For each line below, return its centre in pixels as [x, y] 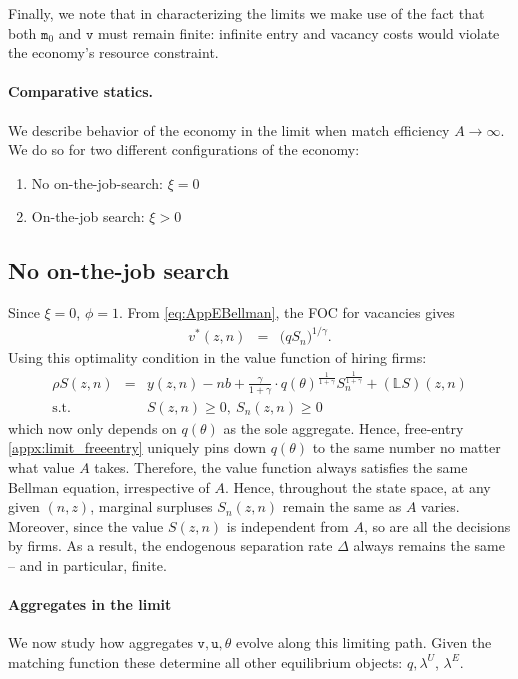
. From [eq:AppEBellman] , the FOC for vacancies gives [286, 312]
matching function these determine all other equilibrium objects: [205, 661]
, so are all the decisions [437, 525]
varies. [440, 506]
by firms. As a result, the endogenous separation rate [170, 545]
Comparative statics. [80, 91]
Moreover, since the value [86, 525]
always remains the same [429, 545]
